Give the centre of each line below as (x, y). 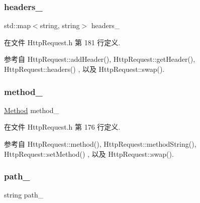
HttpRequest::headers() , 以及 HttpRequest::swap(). (84, 69)
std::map (17, 25)
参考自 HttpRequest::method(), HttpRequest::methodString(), (100, 144)
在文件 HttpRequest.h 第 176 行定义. (62, 127)
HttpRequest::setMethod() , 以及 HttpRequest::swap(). (89, 154)
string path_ (24, 195)
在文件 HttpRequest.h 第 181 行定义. (62, 42)
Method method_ (31, 110)
